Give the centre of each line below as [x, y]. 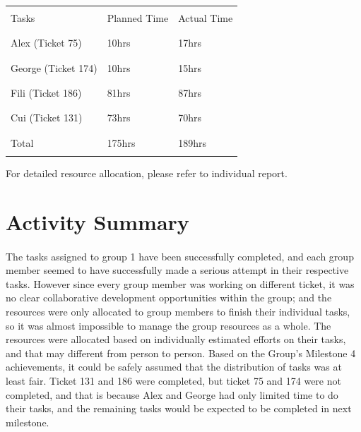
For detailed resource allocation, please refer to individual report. [147, 173]
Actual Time [206, 18]
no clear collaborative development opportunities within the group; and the [169, 298]
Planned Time [138, 18]
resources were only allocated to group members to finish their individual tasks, [178, 311]
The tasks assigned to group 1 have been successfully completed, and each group [180, 256]
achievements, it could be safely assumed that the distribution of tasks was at [174, 367]
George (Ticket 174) [54, 67]
